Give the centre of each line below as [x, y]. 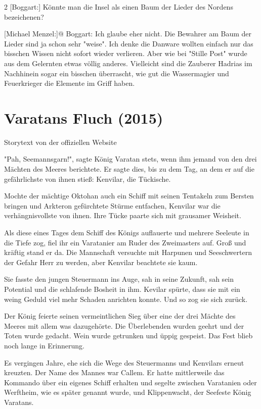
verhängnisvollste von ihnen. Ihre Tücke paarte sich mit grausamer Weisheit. [123, 215]
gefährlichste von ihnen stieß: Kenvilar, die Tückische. [88, 178]
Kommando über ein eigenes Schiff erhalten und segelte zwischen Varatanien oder [130, 382]
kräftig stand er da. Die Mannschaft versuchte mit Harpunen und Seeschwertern [128, 252]
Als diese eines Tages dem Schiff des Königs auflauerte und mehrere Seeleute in [127, 233]
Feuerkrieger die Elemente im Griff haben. [70, 83]
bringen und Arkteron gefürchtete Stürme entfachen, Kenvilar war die [112, 205]
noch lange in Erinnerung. [44, 345]
